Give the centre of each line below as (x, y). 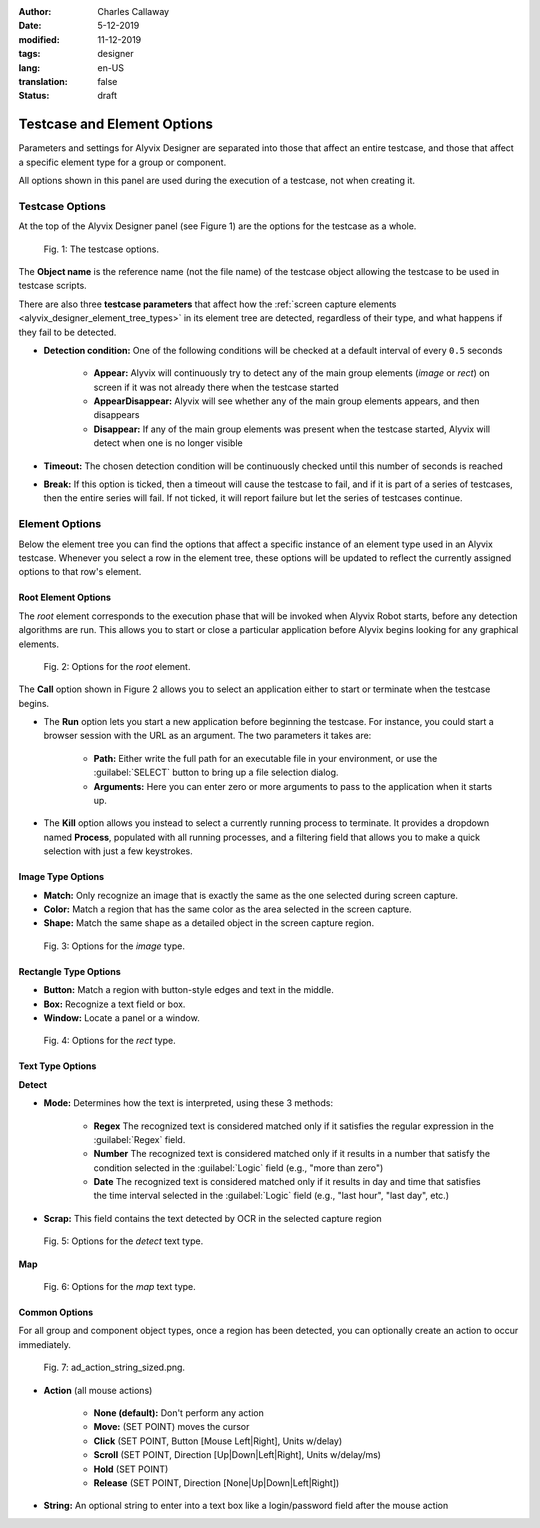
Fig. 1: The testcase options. (101, 249)
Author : (35, 11)
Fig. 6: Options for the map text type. (120, 1287)
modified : (39, 39)
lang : (29, 67)
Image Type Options (61, 877)
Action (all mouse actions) (98, 1390)
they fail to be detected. (67, 332)
